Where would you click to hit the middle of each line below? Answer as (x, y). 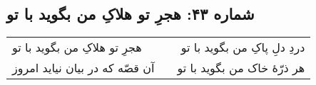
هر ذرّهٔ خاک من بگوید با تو (241, 68)
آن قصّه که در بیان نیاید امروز (83, 68)
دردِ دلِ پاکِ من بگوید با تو (243, 47)
